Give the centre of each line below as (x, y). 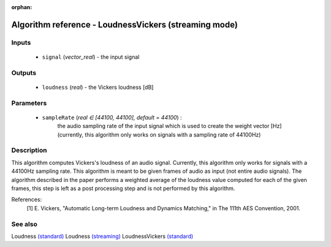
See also (25, 224)
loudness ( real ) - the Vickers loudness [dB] (98, 87)
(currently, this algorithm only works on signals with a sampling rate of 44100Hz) (159, 134)
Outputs (24, 72)
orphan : (22, 7)
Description (29, 150)
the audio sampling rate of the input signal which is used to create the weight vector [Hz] (169, 126)
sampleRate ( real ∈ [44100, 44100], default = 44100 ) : (112, 117)
